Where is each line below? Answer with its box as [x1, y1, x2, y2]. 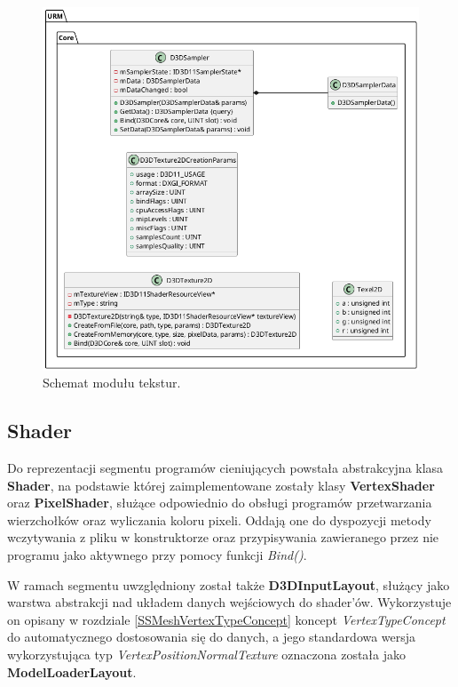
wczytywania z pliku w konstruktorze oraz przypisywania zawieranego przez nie [7, 528, 439, 547]
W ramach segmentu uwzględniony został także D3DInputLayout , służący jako [7, 575, 450, 594]
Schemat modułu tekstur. [43, 373, 181, 392]
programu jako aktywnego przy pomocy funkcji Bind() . [7, 545, 307, 563]
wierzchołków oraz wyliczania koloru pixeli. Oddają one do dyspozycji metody [7, 510, 431, 529]
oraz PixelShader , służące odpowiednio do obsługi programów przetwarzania [7, 493, 432, 512]
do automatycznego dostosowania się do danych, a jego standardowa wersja [7, 627, 416, 646]
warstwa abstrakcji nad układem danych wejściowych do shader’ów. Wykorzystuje [7, 593, 452, 611]
